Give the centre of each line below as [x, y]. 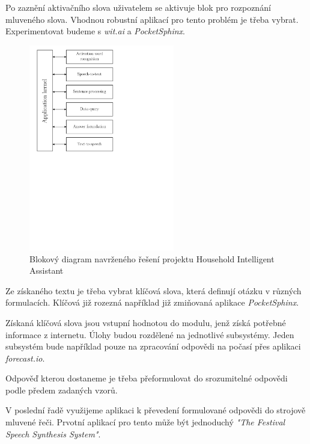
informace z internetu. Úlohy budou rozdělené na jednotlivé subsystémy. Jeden [150, 334]
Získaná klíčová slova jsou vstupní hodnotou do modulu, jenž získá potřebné [146, 322]
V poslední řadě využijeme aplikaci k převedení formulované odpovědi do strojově [156, 410]
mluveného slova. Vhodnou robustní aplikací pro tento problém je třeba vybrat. [152, 19]
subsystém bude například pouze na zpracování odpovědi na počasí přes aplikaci [153, 346]
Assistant [47, 270]
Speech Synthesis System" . [53, 433]
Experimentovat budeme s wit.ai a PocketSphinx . [96, 31]
